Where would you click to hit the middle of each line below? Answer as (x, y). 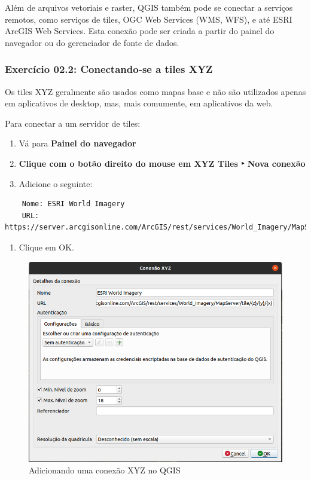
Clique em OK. (46, 247)
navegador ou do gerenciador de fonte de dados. (92, 42)
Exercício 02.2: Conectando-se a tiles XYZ (109, 69)
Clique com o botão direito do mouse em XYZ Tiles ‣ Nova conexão (162, 163)
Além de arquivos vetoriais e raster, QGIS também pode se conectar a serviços (149, 7)
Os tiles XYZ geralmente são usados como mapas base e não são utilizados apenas (155, 91)
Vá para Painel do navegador (77, 143)
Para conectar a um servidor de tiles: (73, 123)
